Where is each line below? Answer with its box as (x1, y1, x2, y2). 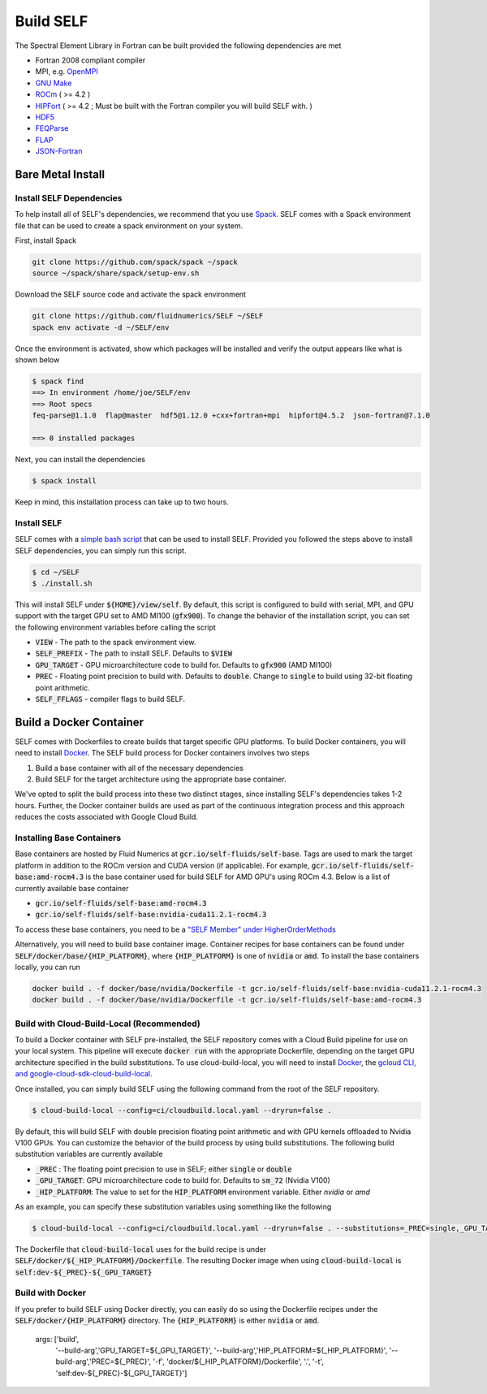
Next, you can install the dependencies (15, 455, 146, 465)
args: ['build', (35, 1334, 80, 1344)
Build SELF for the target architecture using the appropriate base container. (35, 774, 287, 784)
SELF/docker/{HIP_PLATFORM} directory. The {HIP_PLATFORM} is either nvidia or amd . (15, 1316, 320, 1326)
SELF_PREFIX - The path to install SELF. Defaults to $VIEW (35, 648, 233, 658)
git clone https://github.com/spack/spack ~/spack (32, 257, 239, 266)
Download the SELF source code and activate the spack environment (15, 289, 247, 300)
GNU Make (35, 78, 72, 88)
